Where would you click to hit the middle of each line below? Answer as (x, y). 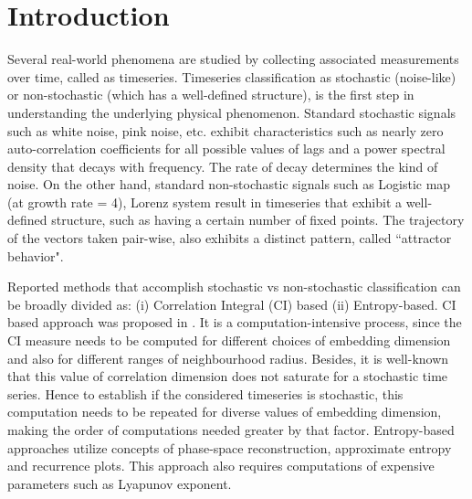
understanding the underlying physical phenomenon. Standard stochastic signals (232, 112)
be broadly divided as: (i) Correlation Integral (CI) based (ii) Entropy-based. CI (232, 304)
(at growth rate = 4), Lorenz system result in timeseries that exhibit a (205, 202)
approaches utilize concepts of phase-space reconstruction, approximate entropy (230, 447)
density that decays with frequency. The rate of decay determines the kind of (223, 166)
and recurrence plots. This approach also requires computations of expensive (221, 466)
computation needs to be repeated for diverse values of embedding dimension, (225, 412)
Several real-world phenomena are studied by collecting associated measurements (233, 59)
